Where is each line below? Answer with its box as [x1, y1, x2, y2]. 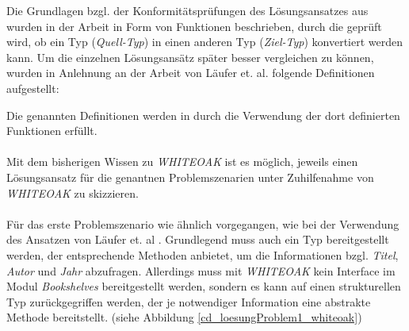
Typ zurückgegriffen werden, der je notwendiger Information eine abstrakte [6, 293, 371, 310]
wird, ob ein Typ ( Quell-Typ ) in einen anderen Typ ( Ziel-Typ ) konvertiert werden [6, 33, 403, 50]
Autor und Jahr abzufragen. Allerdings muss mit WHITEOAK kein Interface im [6, 262, 396, 279]
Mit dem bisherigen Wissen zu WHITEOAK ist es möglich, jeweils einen [6, 153, 358, 170]
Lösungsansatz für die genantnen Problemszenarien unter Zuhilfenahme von [6, 168, 374, 185]
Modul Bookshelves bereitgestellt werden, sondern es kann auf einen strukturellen [6, 278, 401, 294]
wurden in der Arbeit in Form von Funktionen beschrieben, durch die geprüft [6, 17, 382, 34]
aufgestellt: [6, 79, 59, 96]
